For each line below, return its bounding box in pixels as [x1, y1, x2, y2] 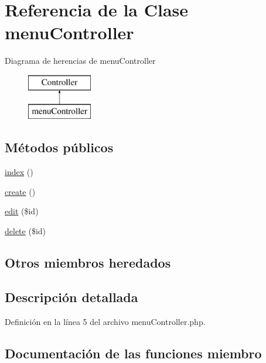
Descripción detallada [5, 287, 138, 306]
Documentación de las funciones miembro [5, 344, 262, 362]
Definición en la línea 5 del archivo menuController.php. [5, 315, 206, 327]
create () [5, 185, 36, 197]
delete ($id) [5, 225, 46, 237]
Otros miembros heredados [5, 254, 171, 272]
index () [5, 166, 33, 178]
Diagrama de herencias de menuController [5, 54, 156, 67]
